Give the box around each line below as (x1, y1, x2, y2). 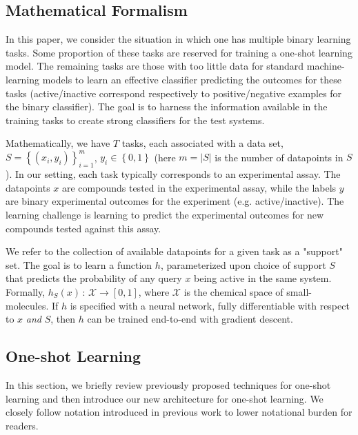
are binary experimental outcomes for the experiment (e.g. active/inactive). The (6, 194, 344, 208)
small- (286, 285, 312, 299)
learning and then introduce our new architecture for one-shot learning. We (6, 391, 324, 405)
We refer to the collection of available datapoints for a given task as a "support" (6, 244, 343, 259)
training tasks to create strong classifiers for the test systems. (6, 112, 265, 127)
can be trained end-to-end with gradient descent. (87, 312, 293, 326)
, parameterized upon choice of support (160, 257, 326, 272)
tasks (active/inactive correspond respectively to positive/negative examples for (6, 85, 342, 100)
